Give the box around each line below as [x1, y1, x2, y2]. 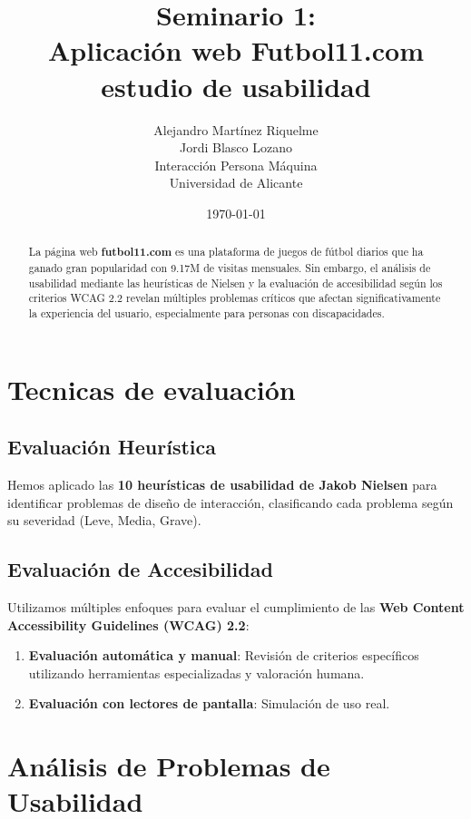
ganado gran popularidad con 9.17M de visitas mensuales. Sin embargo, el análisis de [28, 259, 431, 275]
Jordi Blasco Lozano [180, 138, 292, 157]
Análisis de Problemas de [7, 747, 330, 785]
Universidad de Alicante [169, 173, 303, 192]
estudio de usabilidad [101, 67, 371, 104]
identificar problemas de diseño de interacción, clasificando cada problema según [7, 492, 454, 512]
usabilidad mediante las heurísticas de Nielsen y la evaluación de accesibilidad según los [28, 275, 443, 290]
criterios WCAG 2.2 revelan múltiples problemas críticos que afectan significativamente [28, 290, 441, 306]
